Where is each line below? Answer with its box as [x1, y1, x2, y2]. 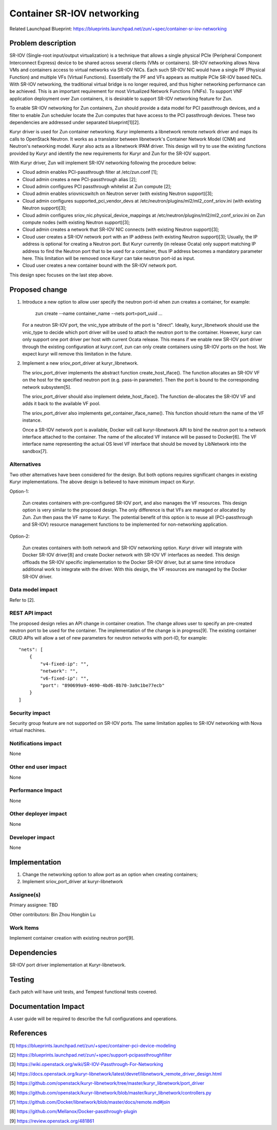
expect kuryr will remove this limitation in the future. [22, 351, 132, 357]
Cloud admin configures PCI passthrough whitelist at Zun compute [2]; [22, 184, 172, 190]
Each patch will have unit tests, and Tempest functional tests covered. [9, 988, 157, 995]
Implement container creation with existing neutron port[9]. [9, 935, 134, 941]
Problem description [9, 39, 76, 48]
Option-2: [9, 533, 30, 539]
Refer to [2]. [9, 597, 35, 603]
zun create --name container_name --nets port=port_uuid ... [35, 310, 163, 316]
